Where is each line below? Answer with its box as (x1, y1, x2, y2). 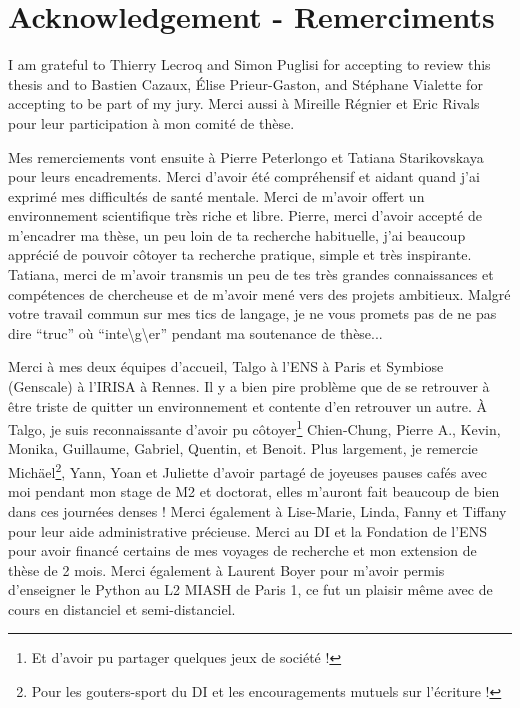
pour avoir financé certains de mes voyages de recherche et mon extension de (8, 540, 477, 561)
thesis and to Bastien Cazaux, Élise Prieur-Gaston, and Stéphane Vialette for (8, 73, 483, 94)
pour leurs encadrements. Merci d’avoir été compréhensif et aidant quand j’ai (8, 166, 480, 187)
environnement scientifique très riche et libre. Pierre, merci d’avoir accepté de (8, 205, 482, 226)
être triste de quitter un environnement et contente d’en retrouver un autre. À (8, 395, 488, 416)
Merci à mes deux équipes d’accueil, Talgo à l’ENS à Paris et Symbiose (8, 356, 444, 377)
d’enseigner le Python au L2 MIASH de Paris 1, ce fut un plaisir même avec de (8, 579, 493, 600)
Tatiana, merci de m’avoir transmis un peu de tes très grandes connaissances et (8, 264, 494, 285)
